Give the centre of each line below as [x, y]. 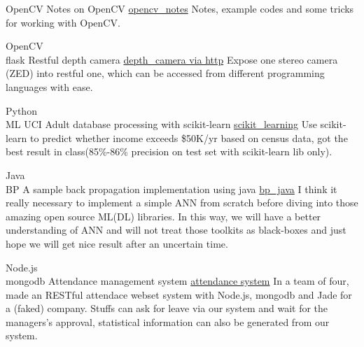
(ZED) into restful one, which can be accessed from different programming [165, 73]
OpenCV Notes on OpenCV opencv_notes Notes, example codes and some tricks [180, 8]
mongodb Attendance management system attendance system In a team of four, [177, 281]
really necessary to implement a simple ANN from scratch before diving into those [182, 203]
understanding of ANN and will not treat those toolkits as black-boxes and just [176, 230]
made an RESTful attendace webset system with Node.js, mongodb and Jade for [179, 294]
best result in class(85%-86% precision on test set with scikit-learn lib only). [169, 151]
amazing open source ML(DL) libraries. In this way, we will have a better [163, 216]
